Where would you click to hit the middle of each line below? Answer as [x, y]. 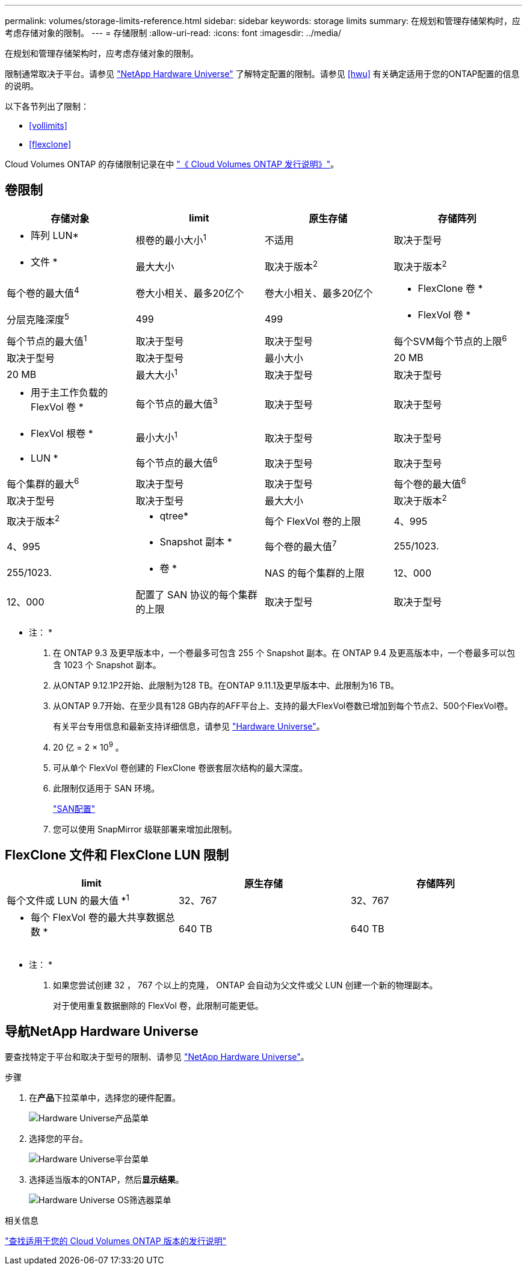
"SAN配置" [74, 808]
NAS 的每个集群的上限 [315, 573]
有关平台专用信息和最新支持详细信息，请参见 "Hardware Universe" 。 [189, 726]
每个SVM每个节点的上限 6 [450, 340]
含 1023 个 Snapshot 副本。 [107, 665]
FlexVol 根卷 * [62, 433]
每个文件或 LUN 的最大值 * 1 [68, 899]
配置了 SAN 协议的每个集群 [196, 595]
